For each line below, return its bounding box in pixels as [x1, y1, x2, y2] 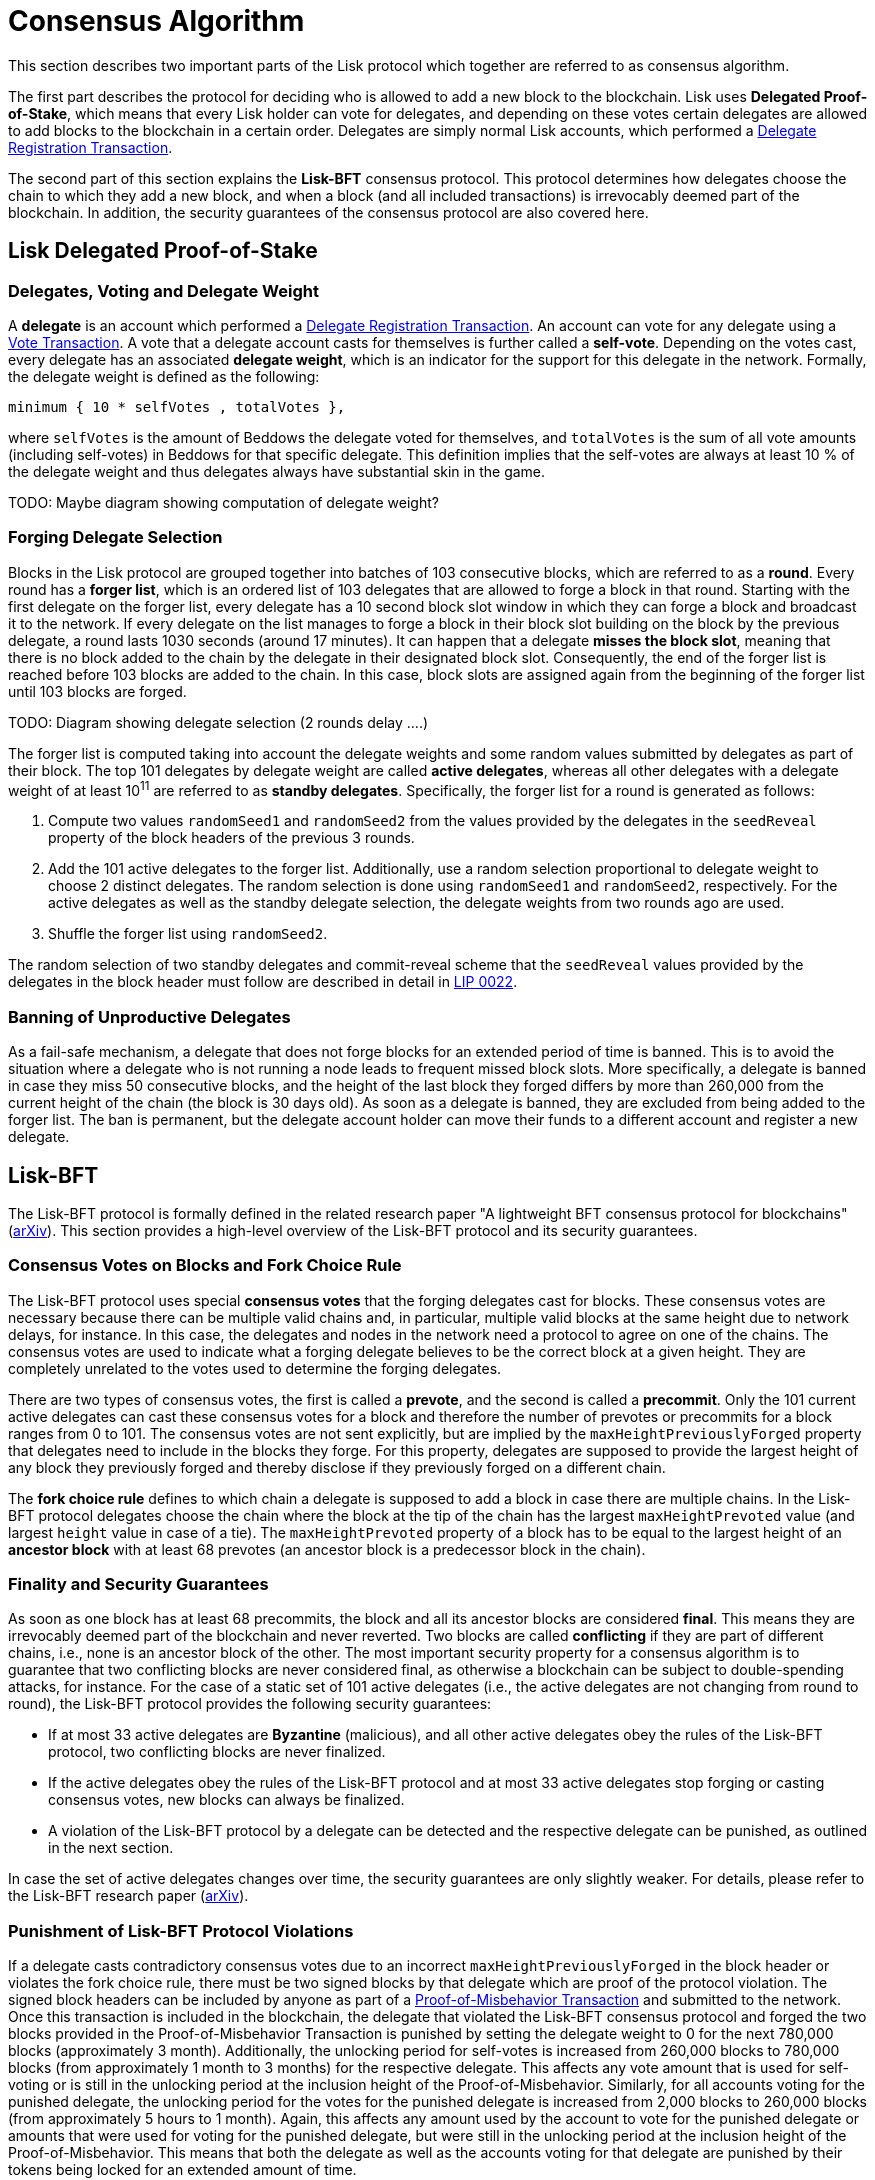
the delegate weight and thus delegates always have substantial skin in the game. [8, 462, 546, 480]
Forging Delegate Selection [8, 527, 223, 548]
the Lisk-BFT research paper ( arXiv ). [8, 1887, 249, 1905]
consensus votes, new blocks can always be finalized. [48, 1791, 405, 1809]
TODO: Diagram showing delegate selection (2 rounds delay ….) [8, 713, 429, 731]
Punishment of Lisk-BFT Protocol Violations [8, 1920, 354, 1941]
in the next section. [48, 1839, 174, 1857]
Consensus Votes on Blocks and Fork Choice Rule [8, 1255, 402, 1276]
